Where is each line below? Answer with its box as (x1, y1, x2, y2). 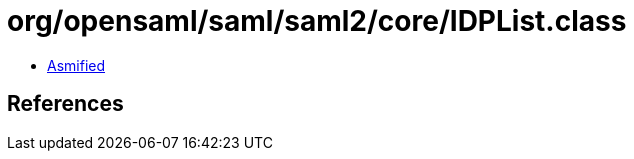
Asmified (47, 56, 106, 74)
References (7, 91, 124, 117)
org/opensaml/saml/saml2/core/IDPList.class (7, 4, 627, 38)
